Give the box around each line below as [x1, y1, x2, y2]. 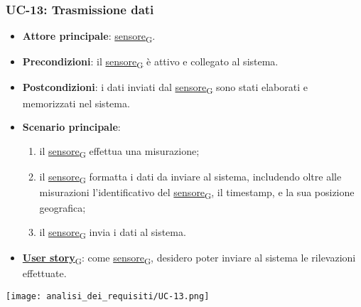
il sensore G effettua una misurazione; [39, 143, 200, 160]
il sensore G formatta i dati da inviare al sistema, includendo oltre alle [39, 168, 342, 185]
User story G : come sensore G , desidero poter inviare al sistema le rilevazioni [22, 249, 356, 266]
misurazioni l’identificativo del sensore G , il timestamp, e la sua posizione [39, 185, 355, 201]
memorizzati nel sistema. [22, 95, 130, 110]
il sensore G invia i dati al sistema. [39, 224, 186, 241]
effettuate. [22, 266, 67, 280]
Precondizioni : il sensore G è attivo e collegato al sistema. [22, 54, 279, 71]
